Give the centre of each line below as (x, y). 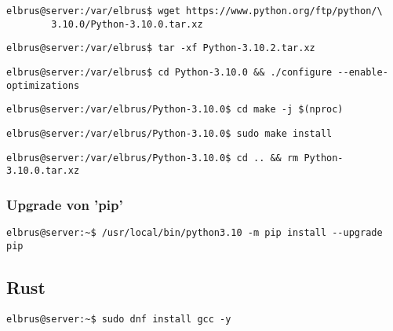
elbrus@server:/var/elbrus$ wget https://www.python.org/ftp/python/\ (195, 11)
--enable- (363, 72)
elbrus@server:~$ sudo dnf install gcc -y (119, 319)
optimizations (43, 85)
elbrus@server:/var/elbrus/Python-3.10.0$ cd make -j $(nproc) (175, 110)
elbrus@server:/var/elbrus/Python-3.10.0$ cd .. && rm (153, 158)
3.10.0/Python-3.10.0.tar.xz (127, 24)
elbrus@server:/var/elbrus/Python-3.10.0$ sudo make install (169, 133)
